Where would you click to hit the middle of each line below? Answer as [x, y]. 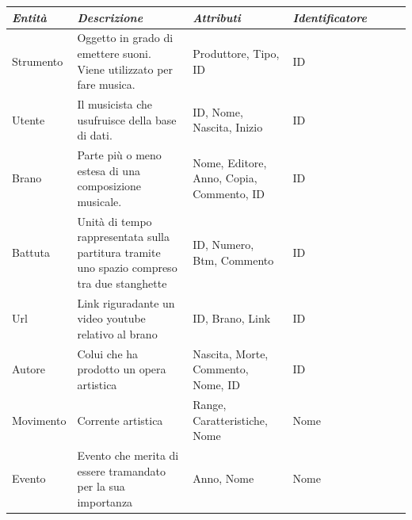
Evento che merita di [128, 455]
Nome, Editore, [230, 162]
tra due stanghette [122, 283]
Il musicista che [115, 103]
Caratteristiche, [230, 420]
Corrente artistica [120, 420]
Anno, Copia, [225, 178]
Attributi [217, 17]
